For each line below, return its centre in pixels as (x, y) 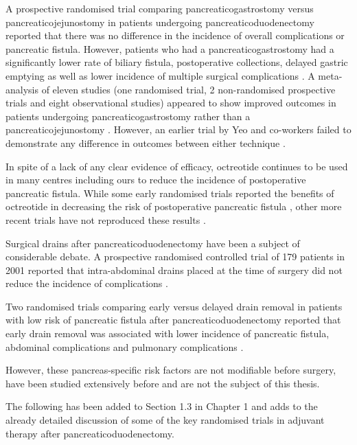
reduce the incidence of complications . (87, 283)
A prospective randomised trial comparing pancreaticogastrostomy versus (160, 8)
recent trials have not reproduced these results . (106, 219)
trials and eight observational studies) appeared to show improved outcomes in (171, 103)
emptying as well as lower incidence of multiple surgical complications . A (160, 75)
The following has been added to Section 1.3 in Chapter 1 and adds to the (162, 406)
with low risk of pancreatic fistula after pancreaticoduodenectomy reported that (173, 320)
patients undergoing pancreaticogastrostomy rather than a (128, 116)
